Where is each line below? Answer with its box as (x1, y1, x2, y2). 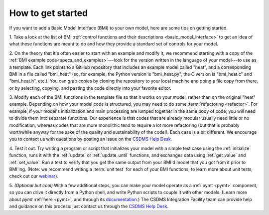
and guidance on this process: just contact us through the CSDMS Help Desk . (9, 203, 169, 209)
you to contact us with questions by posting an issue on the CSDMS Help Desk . (9, 136, 172, 142)
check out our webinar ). (9, 173, 59, 179)
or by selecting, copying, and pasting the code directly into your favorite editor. (9, 85, 172, 91)
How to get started (9, 7, 88, 18)
